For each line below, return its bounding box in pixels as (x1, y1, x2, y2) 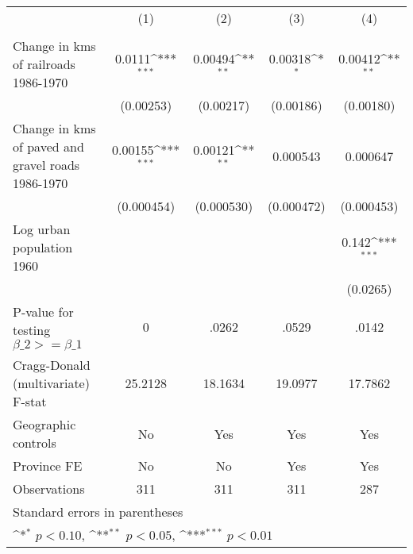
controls (13, 433, 56, 452)
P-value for (13, 302, 74, 321)
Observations (13, 479, 85, 498)
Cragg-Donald (13, 356, 91, 374)
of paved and (13, 137, 84, 156)
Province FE (13, 456, 83, 475)
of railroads (13, 55, 75, 73)
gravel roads (13, 156, 80, 174)
